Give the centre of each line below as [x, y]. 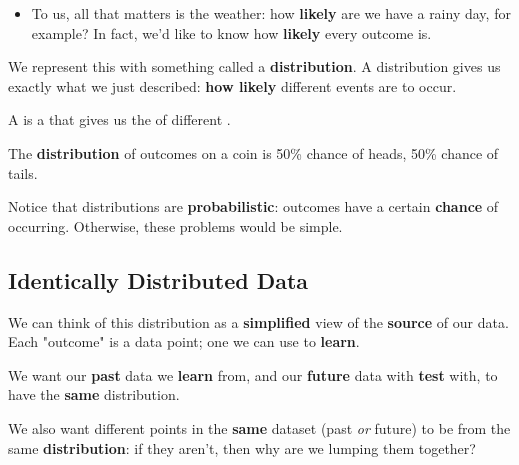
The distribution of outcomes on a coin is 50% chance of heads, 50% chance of [253, 152]
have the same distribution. [94, 394]
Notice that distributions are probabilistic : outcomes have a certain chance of [253, 206]
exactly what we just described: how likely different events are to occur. [232, 85]
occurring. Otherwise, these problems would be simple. [175, 225]
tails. [23, 172]
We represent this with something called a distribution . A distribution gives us [254, 66]
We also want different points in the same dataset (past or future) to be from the [259, 427]
